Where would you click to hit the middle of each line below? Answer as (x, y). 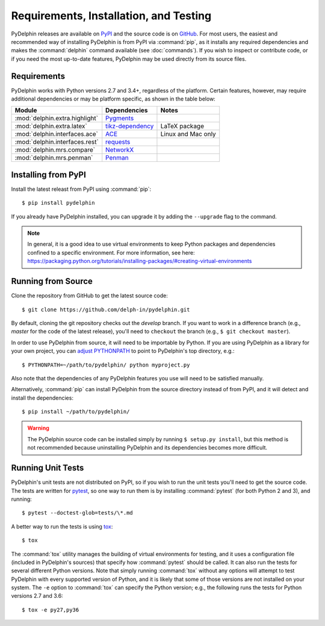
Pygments (120, 119)
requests (118, 142)
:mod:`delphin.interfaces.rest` (57, 142)
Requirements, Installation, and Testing (111, 16)
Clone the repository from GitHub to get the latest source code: (89, 296)
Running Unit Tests (48, 468)
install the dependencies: (42, 398)
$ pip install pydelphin (58, 203)
